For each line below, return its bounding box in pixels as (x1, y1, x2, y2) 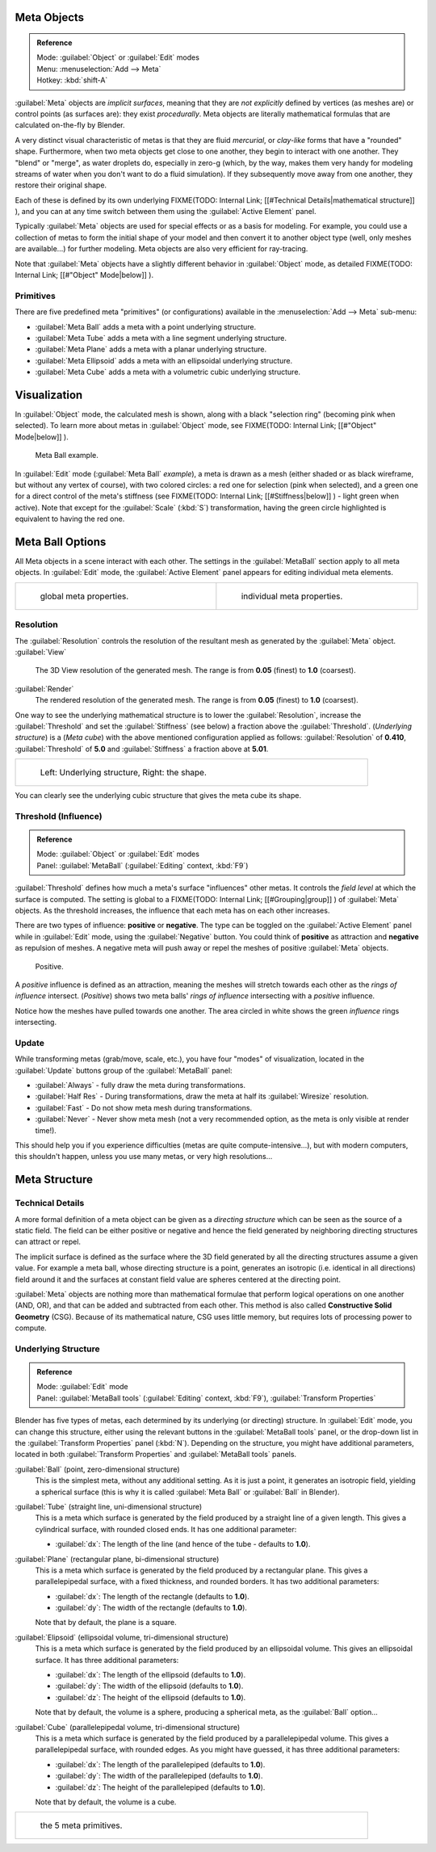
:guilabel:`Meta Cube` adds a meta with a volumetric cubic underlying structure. (35, 367, 301, 377)
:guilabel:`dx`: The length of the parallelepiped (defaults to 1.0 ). (55, 1759, 266, 1769)
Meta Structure (15, 1173, 93, 1186)
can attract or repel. (15, 1237, 81, 1247)
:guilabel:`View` (15, 647, 67, 657)
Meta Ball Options (15, 535, 107, 548)
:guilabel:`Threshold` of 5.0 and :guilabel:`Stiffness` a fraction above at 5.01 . (15, 744, 269, 754)
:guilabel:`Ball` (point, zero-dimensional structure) (15, 1464, 181, 1474)
